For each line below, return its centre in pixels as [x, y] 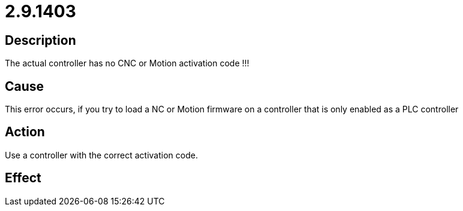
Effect [23, 178]
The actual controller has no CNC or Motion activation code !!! [127, 63]
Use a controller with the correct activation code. [101, 155]
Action [25, 132]
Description [40, 40]
